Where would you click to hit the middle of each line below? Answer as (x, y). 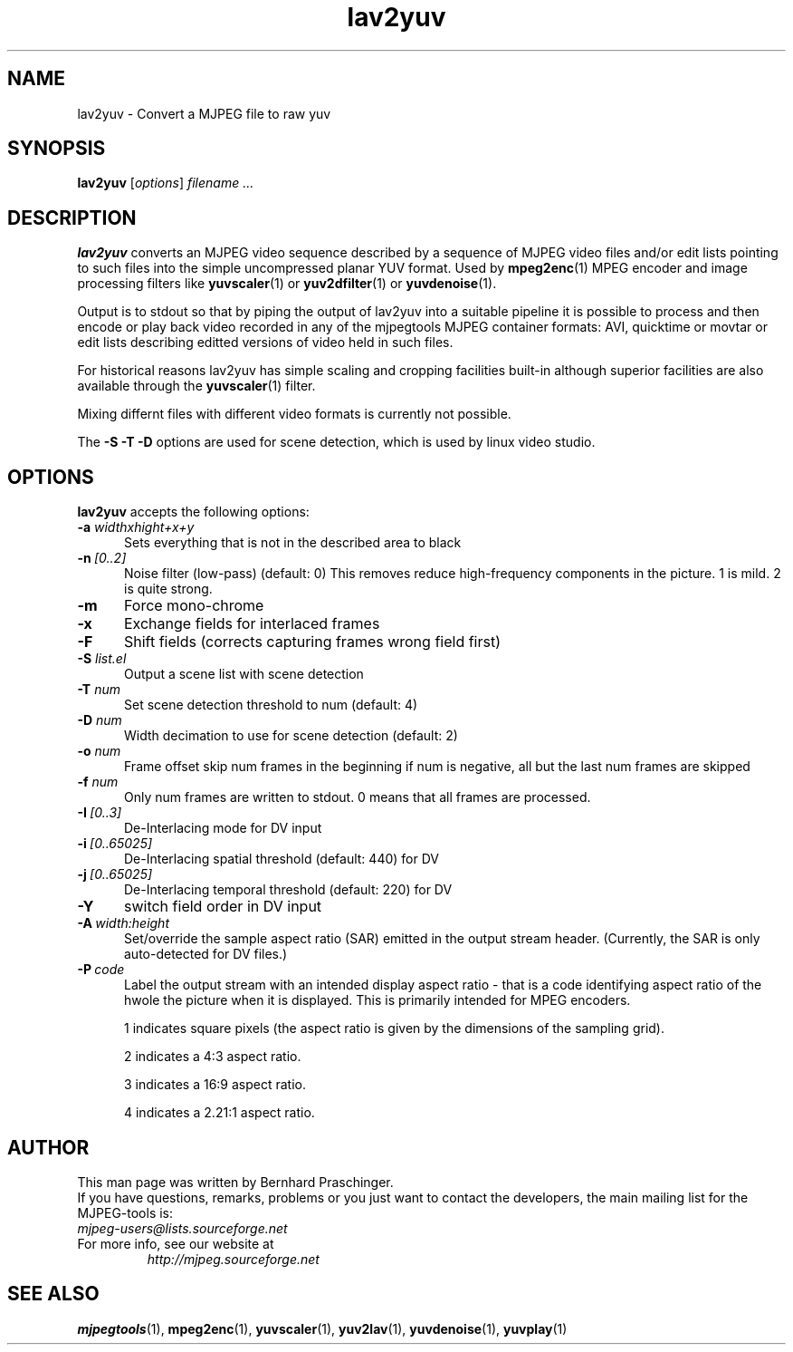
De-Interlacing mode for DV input (223, 828)
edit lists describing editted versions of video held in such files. (265, 343)
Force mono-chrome (194, 606)
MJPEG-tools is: (125, 1212)
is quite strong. (168, 589)
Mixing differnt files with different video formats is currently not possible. (294, 414)
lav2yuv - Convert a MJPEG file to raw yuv (204, 113)
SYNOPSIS (57, 149)
